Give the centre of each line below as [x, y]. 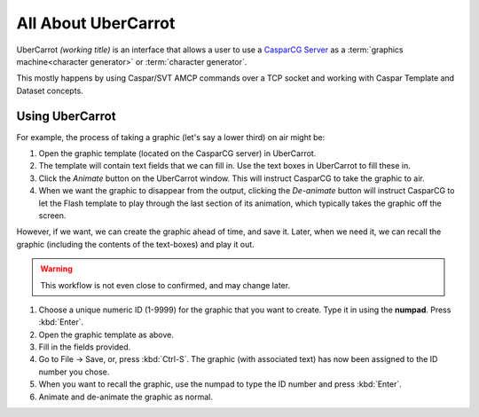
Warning [56, 269]
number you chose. [74, 372]
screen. [52, 215]
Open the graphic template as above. [106, 334]
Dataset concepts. [50, 90]
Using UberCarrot [66, 116]
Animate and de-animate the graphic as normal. [126, 397]
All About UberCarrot [96, 23]
